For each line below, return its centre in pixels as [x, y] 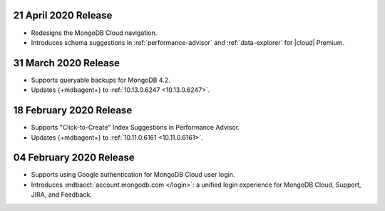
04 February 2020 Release [74, 158]
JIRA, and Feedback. [61, 195]
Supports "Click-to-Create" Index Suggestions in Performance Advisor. [135, 128]
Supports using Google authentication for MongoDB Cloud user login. [133, 175]
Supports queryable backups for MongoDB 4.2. [101, 80]
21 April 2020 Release [63, 15]
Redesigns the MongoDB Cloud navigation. [94, 33]
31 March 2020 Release [67, 63]
